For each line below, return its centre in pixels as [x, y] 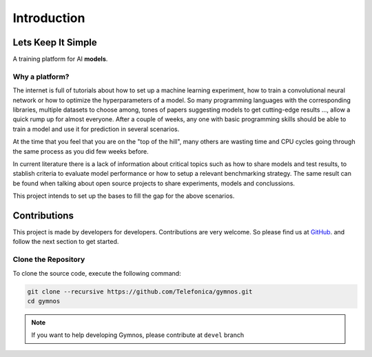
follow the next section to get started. [66, 242]
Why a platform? [41, 76]
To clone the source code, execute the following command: [97, 273]
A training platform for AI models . [60, 59]
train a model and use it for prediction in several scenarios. [96, 129]
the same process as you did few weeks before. [81, 151]
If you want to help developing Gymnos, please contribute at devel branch [138, 335]
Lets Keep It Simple [55, 42]
